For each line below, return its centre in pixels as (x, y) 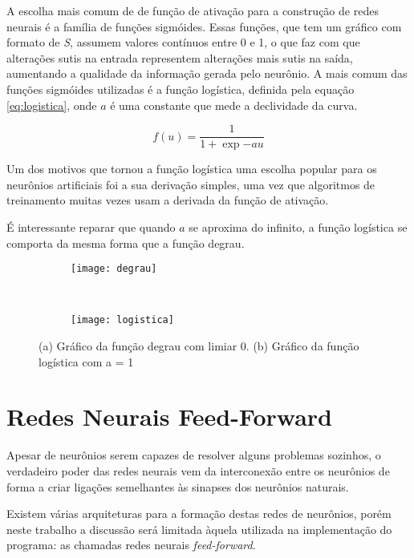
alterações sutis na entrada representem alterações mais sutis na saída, (180, 57)
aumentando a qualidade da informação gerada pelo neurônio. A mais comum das (207, 73)
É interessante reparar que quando (91, 227)
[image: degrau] (114, 269)
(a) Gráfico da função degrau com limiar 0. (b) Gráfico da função (199, 346)
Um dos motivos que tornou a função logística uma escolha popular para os (192, 169)
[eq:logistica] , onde (52, 105)
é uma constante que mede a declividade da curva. (234, 105)
